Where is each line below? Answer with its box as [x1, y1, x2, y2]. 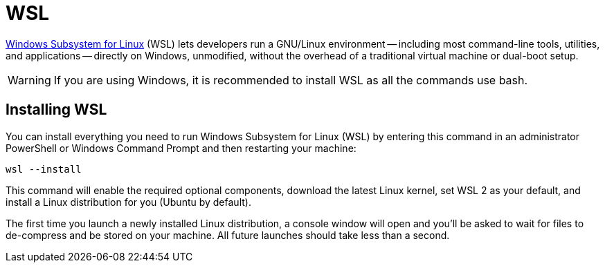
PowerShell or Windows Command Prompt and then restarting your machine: [6, 142, 356, 154]
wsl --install [6, 163, 82, 175]
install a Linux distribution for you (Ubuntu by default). [6, 195, 251, 208]
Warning [8, 73, 51, 87]
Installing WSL [6, 101, 107, 119]
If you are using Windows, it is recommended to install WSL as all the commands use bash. [53, 73, 528, 87]
